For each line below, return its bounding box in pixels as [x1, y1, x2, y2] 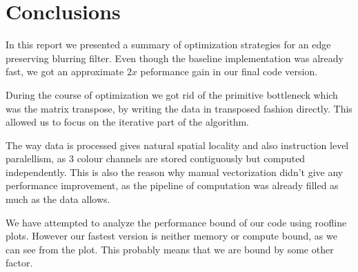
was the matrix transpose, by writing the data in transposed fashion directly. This [6, 101, 352, 115]
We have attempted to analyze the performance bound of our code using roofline [6, 215, 347, 229]
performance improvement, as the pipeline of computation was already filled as [6, 178, 339, 193]
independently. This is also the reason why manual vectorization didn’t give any [6, 164, 344, 179]
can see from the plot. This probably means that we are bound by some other [6, 242, 334, 256]
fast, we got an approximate [6, 64, 124, 79]
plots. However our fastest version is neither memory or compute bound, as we [6, 229, 337, 243]
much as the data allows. [6, 192, 110, 206]
